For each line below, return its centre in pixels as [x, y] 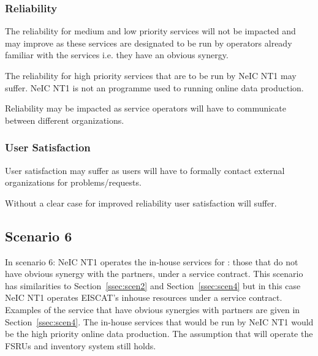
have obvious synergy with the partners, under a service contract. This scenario [154, 274]
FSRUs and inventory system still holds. [81, 345]
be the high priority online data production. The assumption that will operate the [159, 334]
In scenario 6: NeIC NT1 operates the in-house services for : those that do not [152, 261]
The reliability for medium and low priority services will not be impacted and [150, 31]
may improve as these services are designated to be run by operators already [149, 43]
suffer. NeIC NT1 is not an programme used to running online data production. [154, 87]
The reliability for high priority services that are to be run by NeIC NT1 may [151, 75]
